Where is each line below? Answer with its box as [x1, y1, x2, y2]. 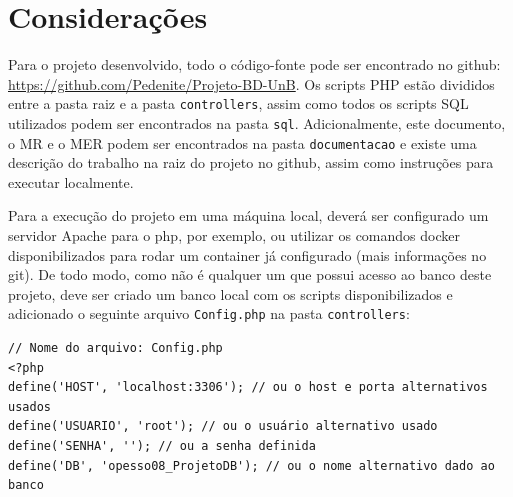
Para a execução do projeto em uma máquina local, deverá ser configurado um [8, 205, 489, 226]
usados [8, 399, 51, 414]
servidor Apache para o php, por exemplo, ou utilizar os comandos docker [8, 225, 460, 246]
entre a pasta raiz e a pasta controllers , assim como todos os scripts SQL [8, 93, 469, 114]
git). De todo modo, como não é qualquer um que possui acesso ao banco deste [8, 264, 492, 285]
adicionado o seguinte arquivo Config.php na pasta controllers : [8, 303, 410, 324]
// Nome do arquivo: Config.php [8, 341, 223, 356]
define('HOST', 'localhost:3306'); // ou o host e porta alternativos [8, 380, 488, 395]
